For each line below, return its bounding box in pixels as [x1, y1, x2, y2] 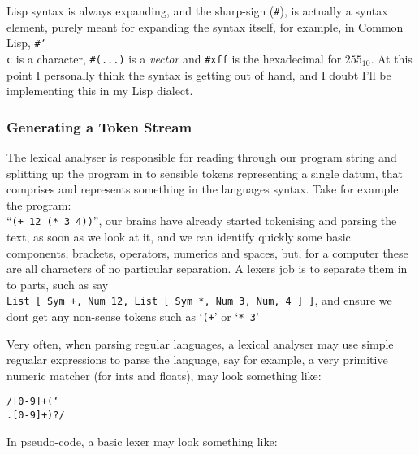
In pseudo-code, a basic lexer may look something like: [6, 432, 278, 449]
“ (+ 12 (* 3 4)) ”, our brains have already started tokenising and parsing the [6, 212, 397, 229]
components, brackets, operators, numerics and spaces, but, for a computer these [6, 244, 408, 261]
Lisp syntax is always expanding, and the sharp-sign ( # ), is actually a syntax [6, 2, 388, 19]
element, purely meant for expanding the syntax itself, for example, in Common [6, 18, 404, 35]
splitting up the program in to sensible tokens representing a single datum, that [6, 164, 403, 181]
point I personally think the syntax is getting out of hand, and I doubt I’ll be [6, 66, 391, 83]
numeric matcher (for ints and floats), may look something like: [6, 366, 322, 383]
